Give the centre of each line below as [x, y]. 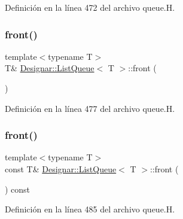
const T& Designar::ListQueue [61, 169]
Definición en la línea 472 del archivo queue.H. [90, 7]
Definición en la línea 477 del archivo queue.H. [90, 108]
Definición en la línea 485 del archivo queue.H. [90, 209]
